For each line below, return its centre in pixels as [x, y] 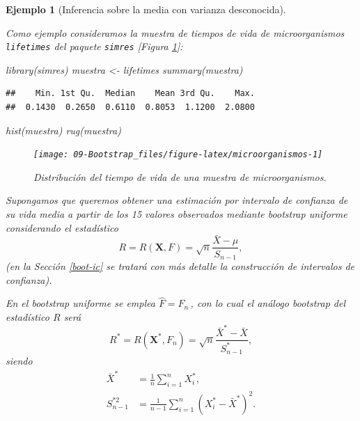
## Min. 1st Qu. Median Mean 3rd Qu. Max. [130, 94]
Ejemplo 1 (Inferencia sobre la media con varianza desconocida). [146, 9]
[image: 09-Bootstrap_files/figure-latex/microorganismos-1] [178, 155]
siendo [19, 361]
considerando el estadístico [62, 227]
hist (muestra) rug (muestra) [63, 130]
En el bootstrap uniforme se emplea [80, 303]
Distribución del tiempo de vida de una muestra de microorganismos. [180, 176]
